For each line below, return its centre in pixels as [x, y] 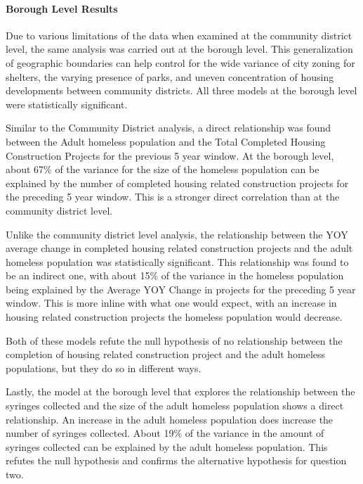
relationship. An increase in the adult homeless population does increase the [170, 419]
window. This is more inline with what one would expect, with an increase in [171, 303]
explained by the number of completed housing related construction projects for [177, 183]
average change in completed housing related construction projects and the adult [179, 248]
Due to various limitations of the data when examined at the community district [179, 35]
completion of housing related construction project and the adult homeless [166, 354]
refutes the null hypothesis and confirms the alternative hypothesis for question [176, 460]
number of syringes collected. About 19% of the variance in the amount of [165, 433]
